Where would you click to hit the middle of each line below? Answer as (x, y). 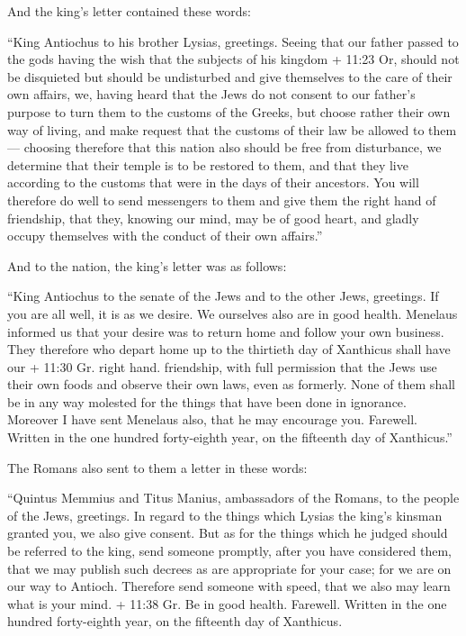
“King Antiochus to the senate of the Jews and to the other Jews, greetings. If (223, 296)
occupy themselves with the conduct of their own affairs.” (165, 236)
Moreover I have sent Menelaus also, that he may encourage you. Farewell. (212, 419)
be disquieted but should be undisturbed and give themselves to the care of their (230, 76)
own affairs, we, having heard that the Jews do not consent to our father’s (211, 94)
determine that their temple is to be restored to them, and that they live (208, 164)
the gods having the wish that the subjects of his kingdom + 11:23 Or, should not (233, 59)
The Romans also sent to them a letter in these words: (157, 467)
